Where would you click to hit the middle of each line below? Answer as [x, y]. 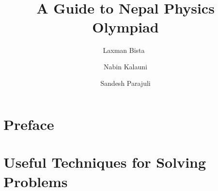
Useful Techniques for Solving [105, 162]
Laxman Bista [124, 50]
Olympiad [125, 27]
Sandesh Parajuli [125, 83]
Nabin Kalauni [125, 66]
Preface [29, 124]
